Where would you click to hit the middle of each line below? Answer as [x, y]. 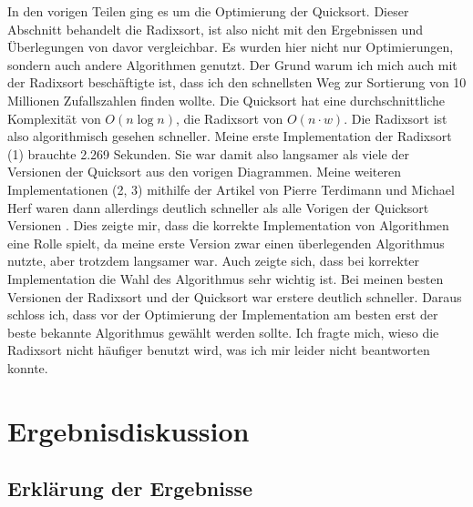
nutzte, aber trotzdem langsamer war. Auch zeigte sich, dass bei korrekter [214, 261]
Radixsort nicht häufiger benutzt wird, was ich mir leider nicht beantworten [219, 350]
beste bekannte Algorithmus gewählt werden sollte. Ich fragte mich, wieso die [223, 332]
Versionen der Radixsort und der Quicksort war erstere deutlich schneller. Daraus [235, 296]
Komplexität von [54, 118]
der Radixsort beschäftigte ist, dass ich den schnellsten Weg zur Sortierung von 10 [237, 82]
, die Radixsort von [229, 118]
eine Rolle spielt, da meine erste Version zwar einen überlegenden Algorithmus [226, 243]
